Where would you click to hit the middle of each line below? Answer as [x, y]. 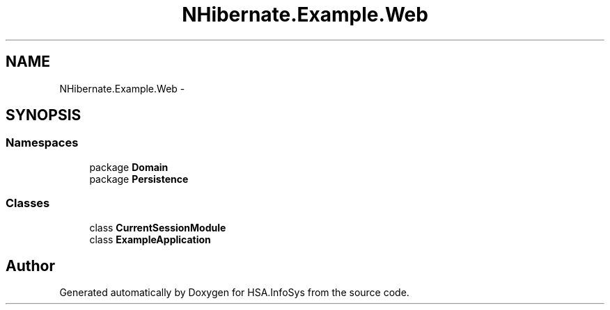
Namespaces [42, 143]
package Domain [129, 167]
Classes [28, 203]
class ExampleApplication [150, 239]
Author [30, 266]
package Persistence [139, 179]
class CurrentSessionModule [158, 227]
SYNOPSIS [44, 115]
